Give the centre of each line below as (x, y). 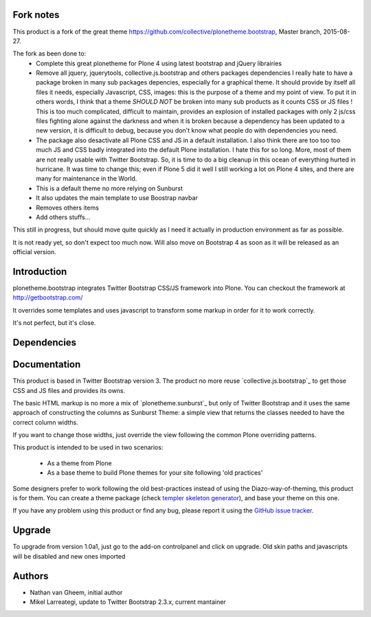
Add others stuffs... (63, 217)
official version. (34, 252)
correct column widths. (46, 422)
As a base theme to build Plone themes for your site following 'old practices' (155, 473)
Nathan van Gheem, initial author (76, 592)
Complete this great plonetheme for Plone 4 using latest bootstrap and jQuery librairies (159, 63)
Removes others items (68, 207)
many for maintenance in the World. (87, 179)
